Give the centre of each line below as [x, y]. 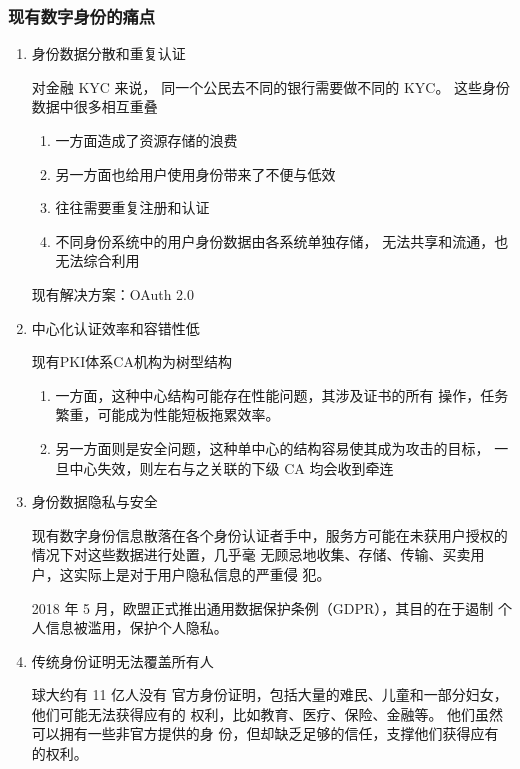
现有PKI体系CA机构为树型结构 [131, 361]
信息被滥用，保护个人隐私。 [136, 627]
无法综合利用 [97, 260]
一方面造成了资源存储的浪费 [146, 140]
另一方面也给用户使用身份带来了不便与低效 [195, 173]
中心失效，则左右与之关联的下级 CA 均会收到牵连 [231, 467]
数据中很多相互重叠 [94, 106]
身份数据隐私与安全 [94, 501]
